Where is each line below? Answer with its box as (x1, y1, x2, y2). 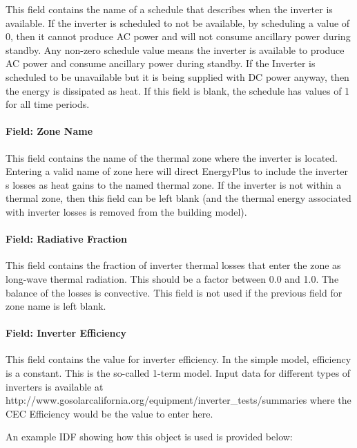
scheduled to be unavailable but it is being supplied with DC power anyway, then (6, 69, 349, 84)
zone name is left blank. (6, 299, 106, 313)
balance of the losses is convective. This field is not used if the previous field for (6, 285, 342, 299)
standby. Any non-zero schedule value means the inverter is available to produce (6, 42, 345, 57)
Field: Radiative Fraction (6, 232, 128, 246)
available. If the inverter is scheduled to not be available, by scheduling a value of (6, 15, 350, 30)
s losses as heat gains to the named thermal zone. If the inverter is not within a (6, 177, 342, 192)
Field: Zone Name (6, 124, 93, 138)
